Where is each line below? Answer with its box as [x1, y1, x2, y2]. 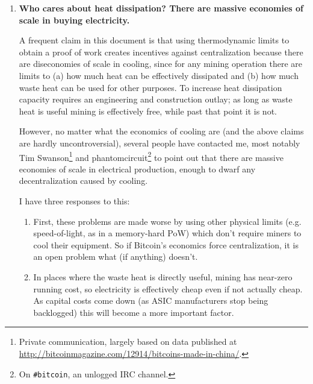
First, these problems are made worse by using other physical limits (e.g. [33, 215, 302, 227]
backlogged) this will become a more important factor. [33, 306, 234, 318]
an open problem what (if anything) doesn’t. [33, 250, 198, 263]
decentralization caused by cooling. [19, 174, 148, 187]
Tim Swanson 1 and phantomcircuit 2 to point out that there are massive [19, 149, 284, 163]
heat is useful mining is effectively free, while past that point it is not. [19, 104, 277, 117]
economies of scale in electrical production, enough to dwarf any [19, 162, 256, 175]
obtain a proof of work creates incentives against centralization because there [19, 45, 303, 58]
